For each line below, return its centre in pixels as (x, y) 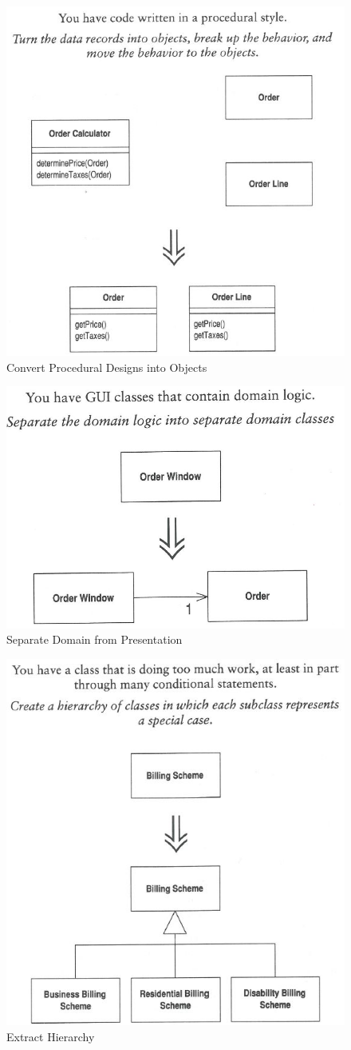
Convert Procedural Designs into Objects (107, 367)
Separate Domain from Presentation (95, 639)
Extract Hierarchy (51, 1036)
